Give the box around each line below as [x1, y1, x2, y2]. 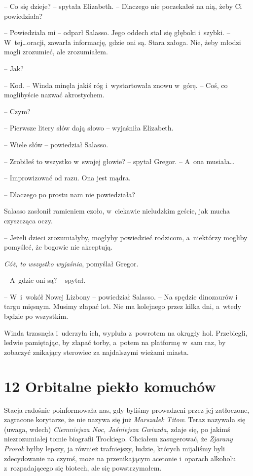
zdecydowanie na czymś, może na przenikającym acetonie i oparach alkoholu [4, 453, 236, 463]
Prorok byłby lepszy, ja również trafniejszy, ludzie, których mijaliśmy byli [4, 443, 225, 453]
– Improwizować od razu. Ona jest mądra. [4, 173, 131, 183]
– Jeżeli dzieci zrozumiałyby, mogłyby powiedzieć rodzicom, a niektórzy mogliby [4, 232, 248, 242]
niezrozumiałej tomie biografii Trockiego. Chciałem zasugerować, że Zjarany [4, 433, 233, 444]
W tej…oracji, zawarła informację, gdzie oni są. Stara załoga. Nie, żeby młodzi [4, 37, 241, 47]
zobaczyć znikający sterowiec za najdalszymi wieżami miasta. [4, 346, 189, 357]
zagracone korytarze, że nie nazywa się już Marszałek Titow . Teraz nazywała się [4, 414, 246, 425]
